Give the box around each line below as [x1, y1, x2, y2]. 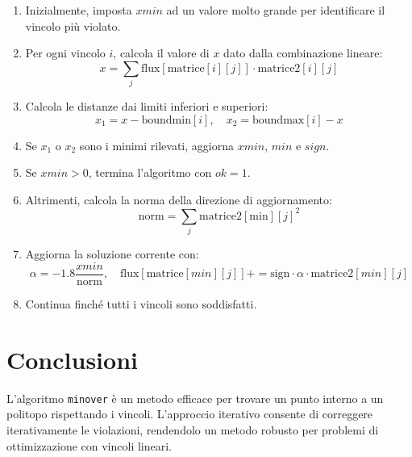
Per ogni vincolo [25, 44, 106, 61]
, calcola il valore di [113, 44, 210, 61]
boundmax [252, 114, 305, 126]
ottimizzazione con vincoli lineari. [6, 437, 172, 454]
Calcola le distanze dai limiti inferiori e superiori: [25, 98, 268, 115]
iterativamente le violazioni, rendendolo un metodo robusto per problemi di [6, 421, 379, 438]
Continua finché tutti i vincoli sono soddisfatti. [25, 295, 257, 312]
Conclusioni [6, 342, 138, 375]
